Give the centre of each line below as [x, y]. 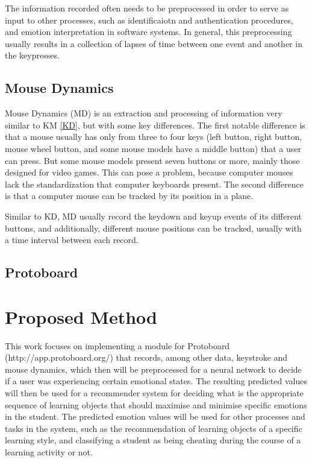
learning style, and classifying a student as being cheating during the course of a [153, 440]
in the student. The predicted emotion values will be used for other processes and [155, 416]
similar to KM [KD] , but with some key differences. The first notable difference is [155, 125]
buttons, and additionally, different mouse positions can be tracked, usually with [153, 228]
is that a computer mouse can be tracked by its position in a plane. [129, 196]
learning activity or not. [49, 451]
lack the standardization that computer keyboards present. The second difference [154, 184]
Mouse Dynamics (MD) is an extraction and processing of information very [144, 113]
